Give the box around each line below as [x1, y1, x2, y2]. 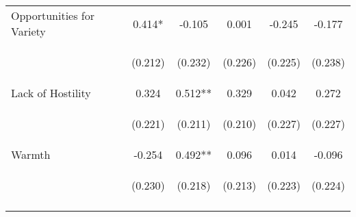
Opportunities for [11, 8, 95, 23]
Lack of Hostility [11, 85, 91, 101]
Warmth [11, 146, 51, 162]
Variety [11, 23, 46, 39]
